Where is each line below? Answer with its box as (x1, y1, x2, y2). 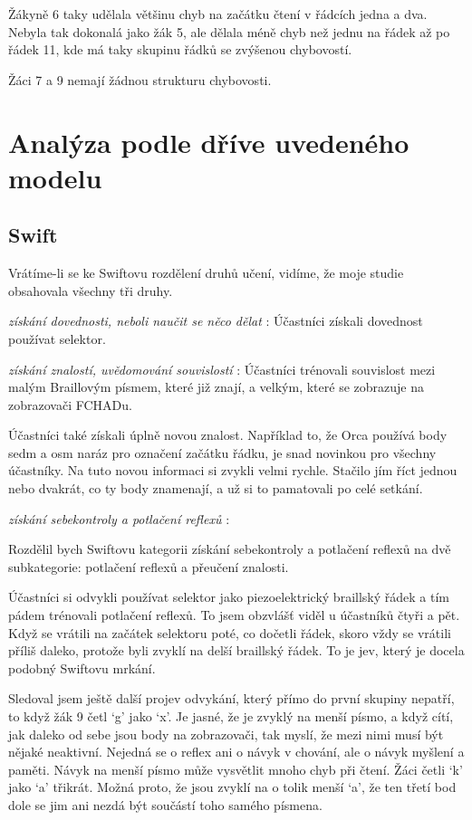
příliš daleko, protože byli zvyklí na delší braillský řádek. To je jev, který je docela (8, 641, 465, 660)
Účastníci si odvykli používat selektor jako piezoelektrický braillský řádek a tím (8, 587, 449, 606)
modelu (8, 158, 102, 195)
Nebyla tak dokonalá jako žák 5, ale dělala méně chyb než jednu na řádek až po (8, 22, 450, 41)
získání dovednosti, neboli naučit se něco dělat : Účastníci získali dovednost (8, 311, 423, 330)
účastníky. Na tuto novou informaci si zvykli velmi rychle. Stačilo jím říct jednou (8, 461, 458, 480)
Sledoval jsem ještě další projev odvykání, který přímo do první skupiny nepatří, (8, 689, 455, 708)
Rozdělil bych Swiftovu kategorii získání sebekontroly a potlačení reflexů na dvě (8, 539, 451, 558)
